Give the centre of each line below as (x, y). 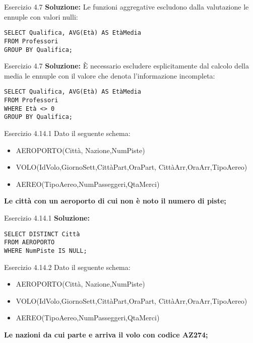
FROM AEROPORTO (29, 243)
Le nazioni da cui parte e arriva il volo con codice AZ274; (106, 334)
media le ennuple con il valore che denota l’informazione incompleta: (110, 75)
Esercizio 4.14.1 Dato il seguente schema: (67, 133)
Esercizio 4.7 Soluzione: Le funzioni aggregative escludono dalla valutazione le (126, 7)
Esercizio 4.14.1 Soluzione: (47, 217)
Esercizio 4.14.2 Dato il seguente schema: (67, 267)
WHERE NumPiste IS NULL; (46, 251)
